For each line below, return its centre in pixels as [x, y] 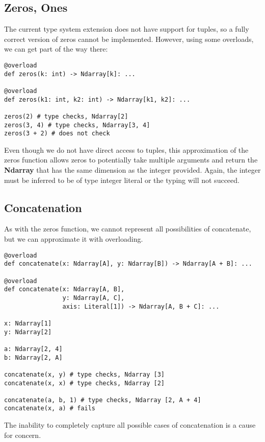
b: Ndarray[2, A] [33, 357]
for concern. [23, 435]
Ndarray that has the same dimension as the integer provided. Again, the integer [132, 170]
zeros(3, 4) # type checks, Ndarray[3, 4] [77, 125]
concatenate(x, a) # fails [50, 409]
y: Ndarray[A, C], [94, 298]
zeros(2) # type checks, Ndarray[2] [66, 116]
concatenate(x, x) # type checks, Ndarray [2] [84, 383]
